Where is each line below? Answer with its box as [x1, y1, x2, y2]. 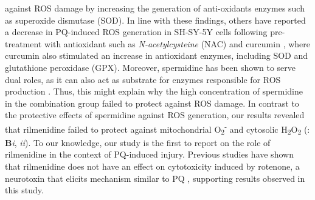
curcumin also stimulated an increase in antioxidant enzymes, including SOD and [5, 49, 308, 62]
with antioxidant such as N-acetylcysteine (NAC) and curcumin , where [44, 37, 310, 50]
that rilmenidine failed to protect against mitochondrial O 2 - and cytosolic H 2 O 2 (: [5, 121, 310, 137]
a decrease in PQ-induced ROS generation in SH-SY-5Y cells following [5, 25, 268, 38]
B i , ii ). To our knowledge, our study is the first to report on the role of [5, 136, 271, 148]
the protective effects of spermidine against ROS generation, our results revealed [5, 108, 305, 121]
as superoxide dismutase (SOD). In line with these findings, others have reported [5, 13, 306, 26]
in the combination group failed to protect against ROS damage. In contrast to [5, 96, 299, 109]
